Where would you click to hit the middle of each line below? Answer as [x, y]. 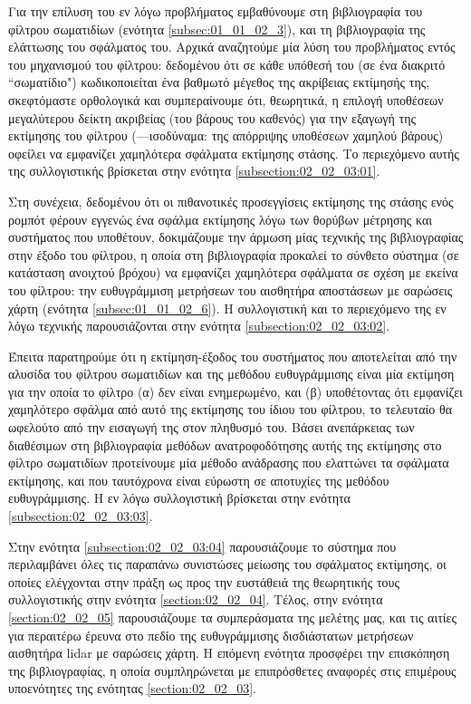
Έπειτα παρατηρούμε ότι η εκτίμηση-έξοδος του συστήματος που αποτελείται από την [233, 356]
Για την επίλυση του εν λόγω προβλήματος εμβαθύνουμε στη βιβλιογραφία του [216, 11]
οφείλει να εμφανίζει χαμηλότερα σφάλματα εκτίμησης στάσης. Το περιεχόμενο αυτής [234, 153]
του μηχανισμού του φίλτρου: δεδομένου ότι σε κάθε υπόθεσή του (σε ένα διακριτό [227, 64]
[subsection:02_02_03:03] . [81, 516]
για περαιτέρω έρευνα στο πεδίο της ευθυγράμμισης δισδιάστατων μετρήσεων [211, 635]
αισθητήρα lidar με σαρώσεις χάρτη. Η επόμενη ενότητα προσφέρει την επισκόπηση [229, 653]
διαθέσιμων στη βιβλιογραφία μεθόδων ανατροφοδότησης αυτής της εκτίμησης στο [225, 444]
